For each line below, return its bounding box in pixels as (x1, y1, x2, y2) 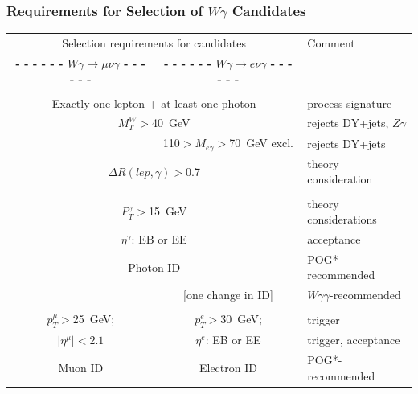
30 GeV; (220, 310, 262, 327)
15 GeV (148, 203, 187, 220)
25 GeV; (72, 310, 115, 327)
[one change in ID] (183, 286, 273, 303)
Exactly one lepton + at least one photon (51, 94, 256, 111)
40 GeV (152, 114, 191, 131)
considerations (307, 211, 377, 228)
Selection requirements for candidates (62, 34, 246, 51)
